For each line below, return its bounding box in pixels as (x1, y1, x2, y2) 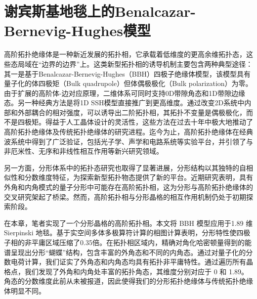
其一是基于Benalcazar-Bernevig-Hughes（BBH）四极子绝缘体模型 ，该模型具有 (4, 68, 251, 79)
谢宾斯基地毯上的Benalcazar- (4, 1, 196, 21)
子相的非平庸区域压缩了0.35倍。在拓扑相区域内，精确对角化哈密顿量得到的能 (4, 237, 252, 247)
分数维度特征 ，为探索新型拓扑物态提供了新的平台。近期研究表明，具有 (24, 172, 253, 182)
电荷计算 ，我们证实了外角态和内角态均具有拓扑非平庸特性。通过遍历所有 (10, 256, 246, 267)
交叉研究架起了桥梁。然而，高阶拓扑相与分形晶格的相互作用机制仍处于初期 (4, 191, 246, 202)
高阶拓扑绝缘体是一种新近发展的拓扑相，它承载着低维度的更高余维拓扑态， (4, 49, 246, 59)
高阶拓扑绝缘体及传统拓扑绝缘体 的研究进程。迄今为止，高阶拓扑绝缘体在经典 (4, 127, 253, 137)
